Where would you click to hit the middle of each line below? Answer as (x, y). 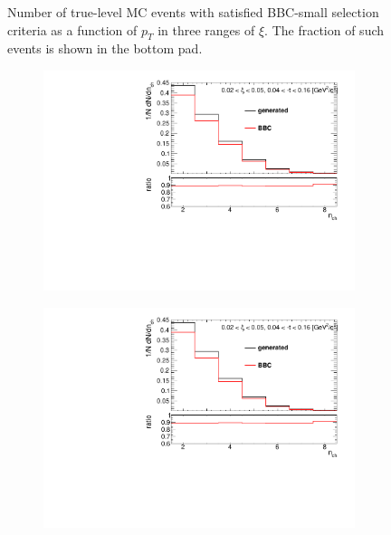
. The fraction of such (324, 29)
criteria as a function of (72, 29)
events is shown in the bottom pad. (105, 48)
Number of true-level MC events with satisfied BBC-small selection (193, 12)
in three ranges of (206, 29)
